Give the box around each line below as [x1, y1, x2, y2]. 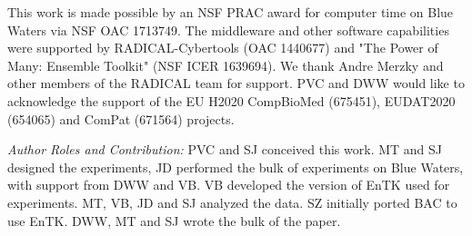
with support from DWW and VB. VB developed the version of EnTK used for [7, 175, 450, 194]
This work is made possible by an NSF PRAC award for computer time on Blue [7, 3, 454, 21]
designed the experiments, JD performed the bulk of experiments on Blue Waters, [7, 157, 464, 176]
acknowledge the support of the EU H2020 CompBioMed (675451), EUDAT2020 [7, 91, 456, 110]
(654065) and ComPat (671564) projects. [7, 109, 235, 128]
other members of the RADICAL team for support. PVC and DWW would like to [7, 74, 465, 93]
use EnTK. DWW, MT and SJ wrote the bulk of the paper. [7, 211, 341, 230]
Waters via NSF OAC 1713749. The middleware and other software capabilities [7, 20, 449, 39]
